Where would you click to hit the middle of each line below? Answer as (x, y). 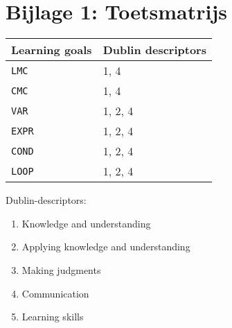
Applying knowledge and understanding (106, 247)
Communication (55, 293)
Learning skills (53, 317)
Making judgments (61, 269)
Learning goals (52, 50)
